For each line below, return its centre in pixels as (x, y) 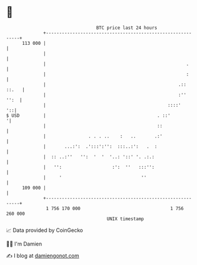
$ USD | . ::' (88, 115)
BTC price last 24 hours (127, 28)
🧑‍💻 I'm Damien (24, 244)
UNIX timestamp (125, 219)
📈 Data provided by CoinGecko (45, 230)
